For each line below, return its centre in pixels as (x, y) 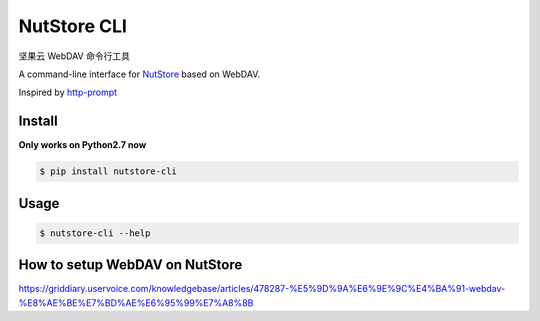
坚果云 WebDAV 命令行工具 (74, 56)
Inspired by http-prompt (68, 92)
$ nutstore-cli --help (95, 233)
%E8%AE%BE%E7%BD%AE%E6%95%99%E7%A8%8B (136, 302)
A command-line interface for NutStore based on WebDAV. (139, 74)
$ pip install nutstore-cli (108, 171)
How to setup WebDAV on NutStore (130, 265)
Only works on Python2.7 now (82, 145)
